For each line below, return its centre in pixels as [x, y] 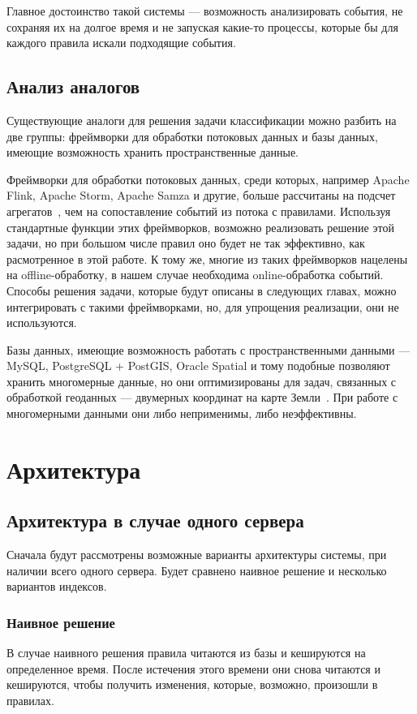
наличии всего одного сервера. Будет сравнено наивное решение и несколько [197, 570]
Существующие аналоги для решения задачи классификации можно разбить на [202, 120]
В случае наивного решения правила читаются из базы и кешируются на [186, 653]
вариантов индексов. [57, 586]
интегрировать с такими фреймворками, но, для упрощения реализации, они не [203, 306]
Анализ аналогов [73, 86]
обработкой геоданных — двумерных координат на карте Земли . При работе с [202, 397]
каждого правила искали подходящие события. [121, 43]
